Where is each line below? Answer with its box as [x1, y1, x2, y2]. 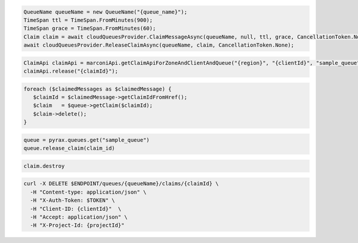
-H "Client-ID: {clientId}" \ [30, 205, 122, 212]
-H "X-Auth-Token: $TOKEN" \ [30, 197, 116, 204]
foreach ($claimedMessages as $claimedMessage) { [23, 85, 172, 92]
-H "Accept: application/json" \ [30, 213, 128, 220]
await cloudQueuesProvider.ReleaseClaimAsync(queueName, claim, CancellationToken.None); [23, 42, 295, 49]
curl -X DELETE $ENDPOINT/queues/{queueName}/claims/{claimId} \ [23, 180, 219, 187]
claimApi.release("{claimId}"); [23, 68, 119, 74]
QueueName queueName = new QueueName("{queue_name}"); [23, 8, 187, 15]
